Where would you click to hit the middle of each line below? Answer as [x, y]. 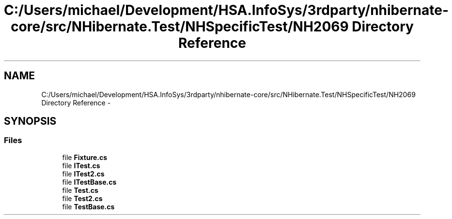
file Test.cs [80, 190]
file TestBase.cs [88, 206]
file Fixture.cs [85, 157]
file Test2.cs [82, 198]
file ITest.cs [81, 165]
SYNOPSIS [30, 121]
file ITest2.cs [83, 174]
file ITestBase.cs [89, 182]
